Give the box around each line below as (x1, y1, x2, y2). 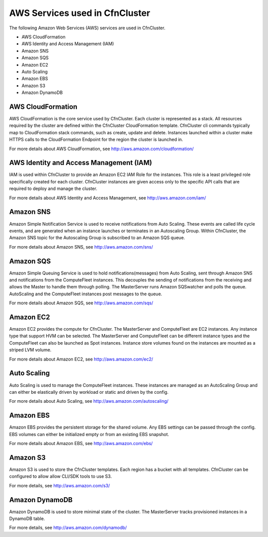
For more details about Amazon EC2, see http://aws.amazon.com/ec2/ (9, 356, 153, 362)
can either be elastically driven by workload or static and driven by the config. (9, 389, 169, 395)
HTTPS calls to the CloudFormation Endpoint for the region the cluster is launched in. (9, 137, 183, 143)
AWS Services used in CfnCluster (9, 7, 150, 18)
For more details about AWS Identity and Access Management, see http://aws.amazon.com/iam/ (9, 194, 206, 201)
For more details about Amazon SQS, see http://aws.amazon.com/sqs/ (9, 300, 153, 306)
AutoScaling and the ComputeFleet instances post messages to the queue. (9, 291, 162, 297)
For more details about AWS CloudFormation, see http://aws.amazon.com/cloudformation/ (9, 146, 194, 152)
